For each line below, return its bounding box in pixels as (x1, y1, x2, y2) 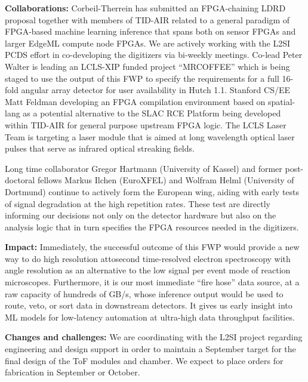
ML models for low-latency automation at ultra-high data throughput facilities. (5, 310, 295, 323)
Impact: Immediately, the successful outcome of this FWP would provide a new (5, 241, 300, 253)
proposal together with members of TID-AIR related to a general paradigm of (5, 13, 290, 26)
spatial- (268, 95, 295, 107)
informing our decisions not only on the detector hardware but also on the (5, 209, 276, 221)
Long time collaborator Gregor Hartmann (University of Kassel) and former (5, 162, 282, 174)
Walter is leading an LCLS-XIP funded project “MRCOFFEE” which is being (5, 60, 290, 72)
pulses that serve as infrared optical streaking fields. (5, 142, 195, 155)
